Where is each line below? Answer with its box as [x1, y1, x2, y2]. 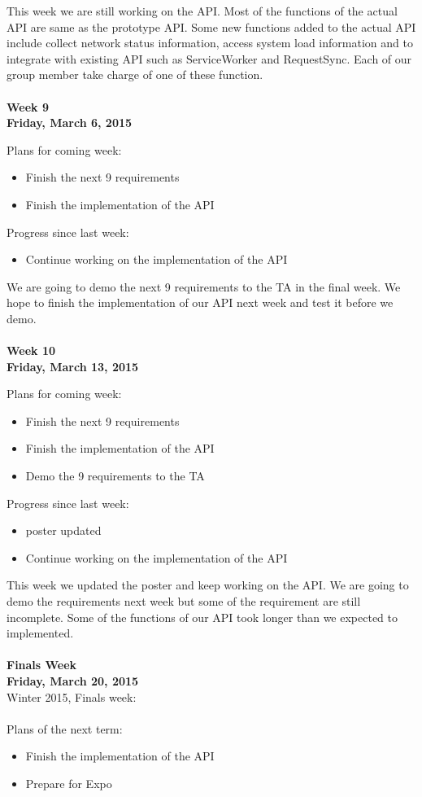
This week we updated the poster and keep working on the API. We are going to [7, 576, 409, 593]
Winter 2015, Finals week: [7, 688, 137, 705]
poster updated [25, 522, 102, 539]
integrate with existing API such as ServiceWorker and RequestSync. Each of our [7, 50, 412, 67]
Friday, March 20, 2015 [7, 672, 139, 689]
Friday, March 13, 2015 [7, 357, 139, 374]
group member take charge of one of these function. [7, 66, 263, 83]
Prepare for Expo [25, 774, 112, 791]
